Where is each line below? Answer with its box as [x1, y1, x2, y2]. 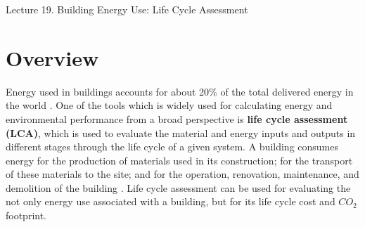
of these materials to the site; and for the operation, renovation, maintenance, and [6, 167, 359, 181]
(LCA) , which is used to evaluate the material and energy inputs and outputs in [6, 125, 356, 140]
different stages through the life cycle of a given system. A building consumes [6, 139, 339, 154]
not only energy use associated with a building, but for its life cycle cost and [6, 194, 335, 209]
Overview [6, 43, 99, 72]
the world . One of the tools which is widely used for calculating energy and [6, 98, 333, 112]
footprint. [6, 208, 47, 223]
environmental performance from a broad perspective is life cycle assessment [6, 111, 348, 126]
